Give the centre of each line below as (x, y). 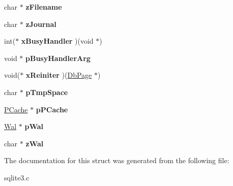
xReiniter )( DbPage (59, 75)
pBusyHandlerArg (58, 58)
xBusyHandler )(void (57, 41)
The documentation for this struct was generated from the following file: (117, 160)
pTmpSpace (47, 92)
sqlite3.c (17, 177)
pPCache (52, 109)
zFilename (44, 7)
